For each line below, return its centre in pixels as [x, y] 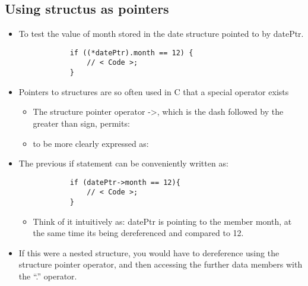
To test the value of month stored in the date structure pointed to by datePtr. [161, 34]
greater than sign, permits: [81, 123]
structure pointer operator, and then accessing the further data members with [161, 264]
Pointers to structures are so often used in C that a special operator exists [154, 91]
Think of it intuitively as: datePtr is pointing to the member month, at [162, 221]
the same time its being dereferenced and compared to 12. [138, 233]
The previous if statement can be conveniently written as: [123, 163]
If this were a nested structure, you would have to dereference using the [149, 252]
